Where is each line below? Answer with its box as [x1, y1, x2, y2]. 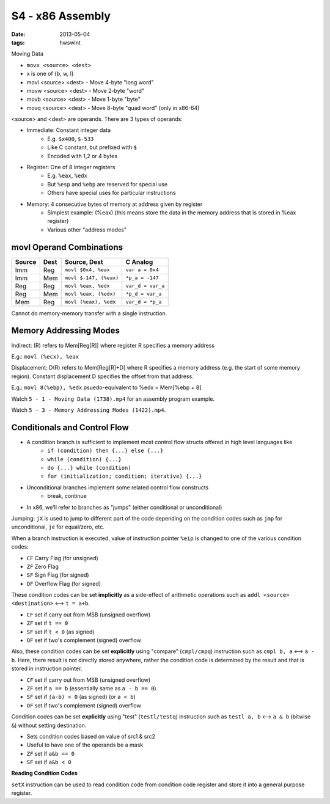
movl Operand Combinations [11, 242, 123, 252]
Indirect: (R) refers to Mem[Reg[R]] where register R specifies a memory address [11, 342, 215, 349]
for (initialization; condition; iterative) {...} [47, 473, 202, 480]
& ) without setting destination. [11, 722, 87, 729]
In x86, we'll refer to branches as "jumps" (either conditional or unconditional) [26, 503, 222, 511]
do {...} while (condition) [47, 464, 131, 471]
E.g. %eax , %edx [47, 172, 88, 180]
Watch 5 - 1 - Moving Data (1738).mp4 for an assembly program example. [11, 395, 215, 403]
